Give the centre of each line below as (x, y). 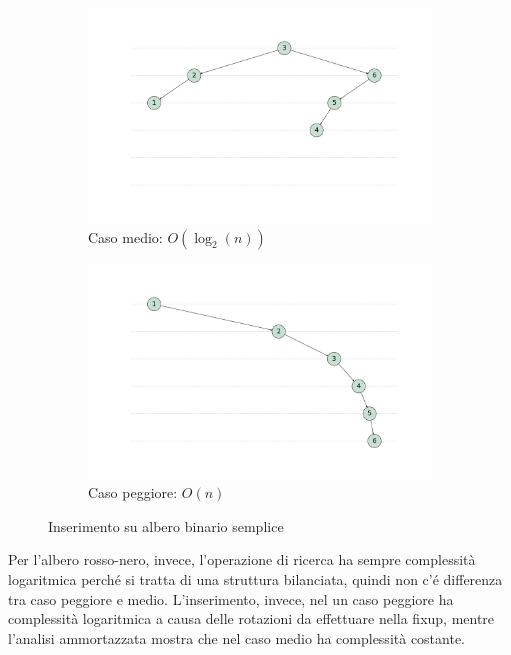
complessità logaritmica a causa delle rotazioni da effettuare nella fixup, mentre (251, 618)
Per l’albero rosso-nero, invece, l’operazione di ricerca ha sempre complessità (242, 559)
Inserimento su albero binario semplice (166, 525)
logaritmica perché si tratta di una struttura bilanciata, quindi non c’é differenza (255, 578)
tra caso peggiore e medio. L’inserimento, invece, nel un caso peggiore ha (231, 598)
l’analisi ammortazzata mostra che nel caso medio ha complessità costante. (237, 637)
